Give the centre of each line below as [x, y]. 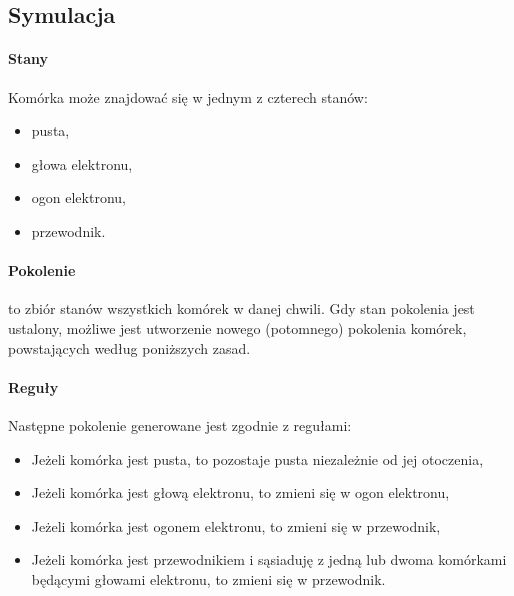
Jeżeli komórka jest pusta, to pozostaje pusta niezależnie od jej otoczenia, [257, 458]
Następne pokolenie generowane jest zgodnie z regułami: [180, 424]
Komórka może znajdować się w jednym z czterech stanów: [188, 96]
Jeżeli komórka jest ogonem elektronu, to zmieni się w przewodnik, [236, 525]
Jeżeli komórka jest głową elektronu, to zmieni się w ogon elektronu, [240, 492]
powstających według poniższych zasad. [129, 347]
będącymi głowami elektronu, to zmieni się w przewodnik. [208, 578]
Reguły [33, 386]
